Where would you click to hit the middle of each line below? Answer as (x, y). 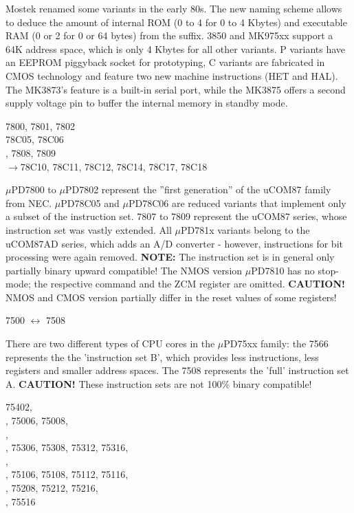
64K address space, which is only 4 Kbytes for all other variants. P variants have (176, 48)
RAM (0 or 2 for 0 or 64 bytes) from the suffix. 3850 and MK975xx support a (169, 35)
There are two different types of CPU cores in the (110, 343)
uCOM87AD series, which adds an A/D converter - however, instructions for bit (174, 243)
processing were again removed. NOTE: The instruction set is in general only (170, 257)
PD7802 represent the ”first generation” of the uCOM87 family (198, 189)
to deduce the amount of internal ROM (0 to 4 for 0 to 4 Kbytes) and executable (176, 22)
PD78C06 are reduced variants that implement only (237, 203)
